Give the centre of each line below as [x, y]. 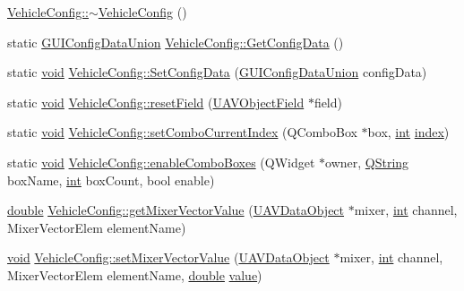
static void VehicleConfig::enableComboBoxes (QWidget [161, 162]
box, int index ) [408, 132]
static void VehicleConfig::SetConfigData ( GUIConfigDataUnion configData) [217, 72]
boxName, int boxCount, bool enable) [111, 180]
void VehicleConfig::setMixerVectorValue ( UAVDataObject [168, 257]
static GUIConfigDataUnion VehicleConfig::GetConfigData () [176, 42]
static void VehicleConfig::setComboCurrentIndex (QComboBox [182, 132]
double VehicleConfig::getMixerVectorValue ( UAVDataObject [176, 210]
